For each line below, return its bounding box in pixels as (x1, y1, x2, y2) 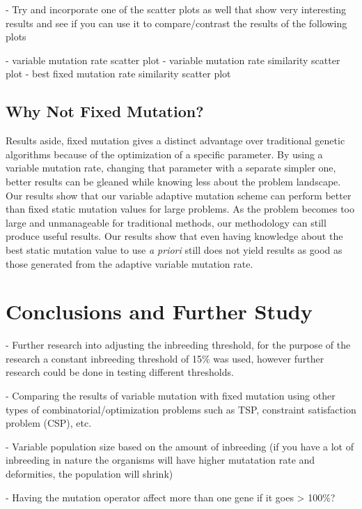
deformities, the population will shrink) (6, 466, 173, 480)
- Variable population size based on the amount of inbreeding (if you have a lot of (6, 439, 354, 453)
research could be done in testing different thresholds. (6, 365, 234, 379)
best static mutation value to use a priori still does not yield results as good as (6, 242, 343, 257)
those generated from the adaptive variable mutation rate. (6, 256, 253, 271)
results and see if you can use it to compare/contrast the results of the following (6, 15, 347, 30)
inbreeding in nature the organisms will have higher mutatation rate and (6, 453, 315, 467)
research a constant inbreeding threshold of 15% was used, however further (6, 351, 324, 365)
